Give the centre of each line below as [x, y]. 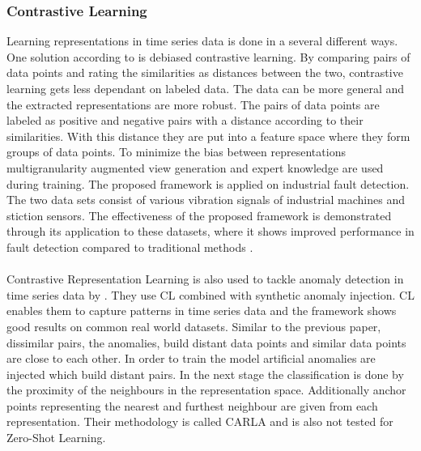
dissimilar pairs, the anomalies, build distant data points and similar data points [206, 342]
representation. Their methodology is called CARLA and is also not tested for [200, 421]
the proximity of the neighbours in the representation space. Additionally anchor [206, 390]
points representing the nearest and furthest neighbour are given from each [192, 405]
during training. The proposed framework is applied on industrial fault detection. [208, 183]
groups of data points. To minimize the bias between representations [176, 152]
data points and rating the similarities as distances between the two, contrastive [205, 72]
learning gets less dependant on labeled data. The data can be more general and [206, 88]
